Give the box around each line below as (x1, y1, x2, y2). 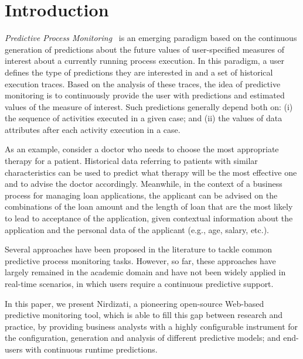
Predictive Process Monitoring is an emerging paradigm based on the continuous (5, 32, 297, 44)
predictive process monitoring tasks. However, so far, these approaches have (5, 254, 276, 266)
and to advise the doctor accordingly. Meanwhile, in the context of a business (5, 177, 282, 190)
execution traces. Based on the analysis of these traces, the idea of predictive (5, 77, 281, 90)
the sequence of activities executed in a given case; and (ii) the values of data (5, 112, 282, 124)
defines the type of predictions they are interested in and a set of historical (5, 66, 273, 78)
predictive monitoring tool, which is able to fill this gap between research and (5, 309, 283, 321)
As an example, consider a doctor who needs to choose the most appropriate (5, 143, 279, 155)
